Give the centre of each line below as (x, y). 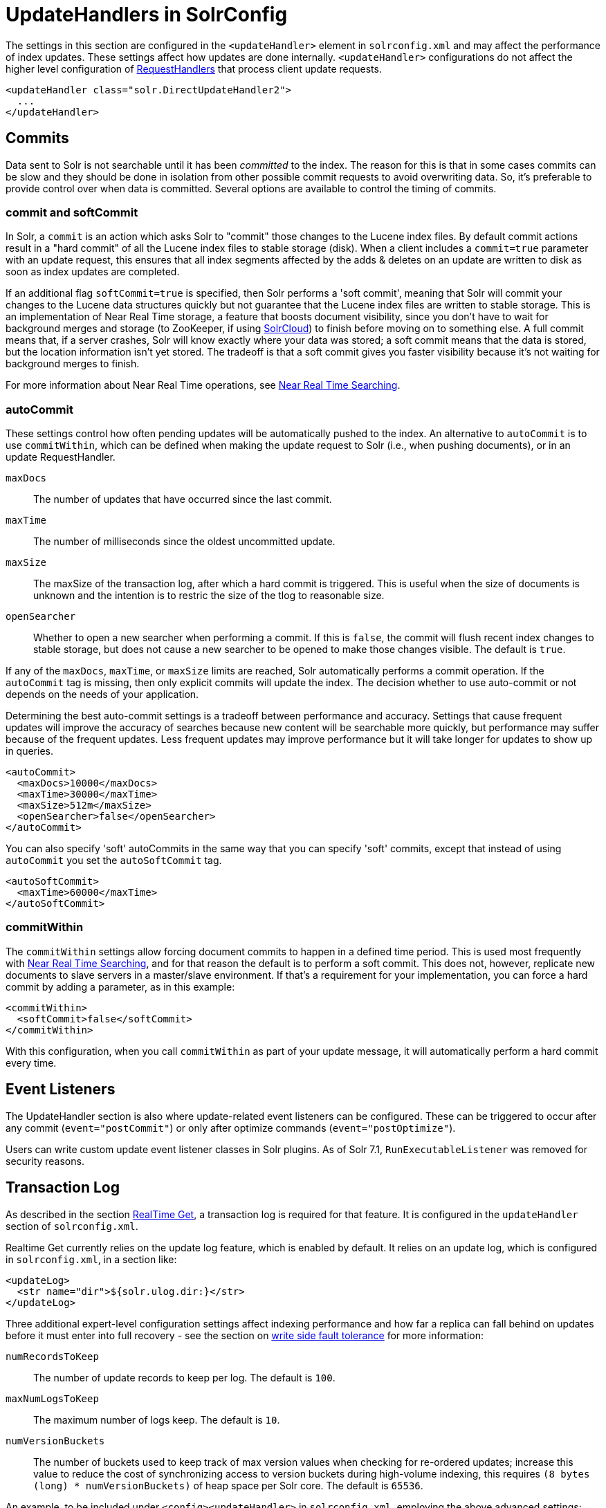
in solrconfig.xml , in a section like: (91, 1259)
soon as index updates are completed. (93, 272)
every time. (31, 1063)
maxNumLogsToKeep (52, 1398)
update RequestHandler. (61, 457)
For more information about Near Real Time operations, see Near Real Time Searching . (203, 385)
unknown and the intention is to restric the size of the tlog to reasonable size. (209, 596)
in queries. (29, 751)
